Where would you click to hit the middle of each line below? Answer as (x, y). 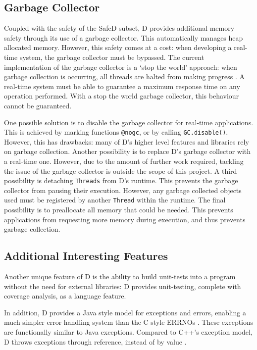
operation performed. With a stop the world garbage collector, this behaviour (122, 96)
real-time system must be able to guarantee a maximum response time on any (122, 86)
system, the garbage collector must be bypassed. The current (112, 57)
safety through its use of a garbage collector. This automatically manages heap (124, 37)
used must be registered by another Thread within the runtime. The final (115, 200)
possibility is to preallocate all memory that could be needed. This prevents (119, 210)
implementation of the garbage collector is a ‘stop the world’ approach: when (121, 67)
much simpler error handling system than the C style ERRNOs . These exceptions (129, 322)
